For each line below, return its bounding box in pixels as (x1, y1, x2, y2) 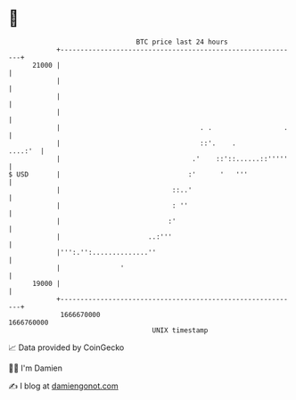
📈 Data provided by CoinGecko (8, 342, 125, 353)
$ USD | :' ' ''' (8, 169, 249, 179)
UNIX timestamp (152, 325, 209, 335)
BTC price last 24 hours (136, 37, 228, 46)
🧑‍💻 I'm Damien (8, 363, 63, 373)
